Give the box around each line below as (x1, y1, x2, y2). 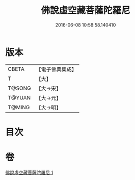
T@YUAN (8, 94, 31, 101)
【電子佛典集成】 (36, 66, 77, 73)
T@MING (8, 104, 30, 111)
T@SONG (8, 85, 32, 92)
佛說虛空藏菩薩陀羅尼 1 (5, 169, 53, 175)
